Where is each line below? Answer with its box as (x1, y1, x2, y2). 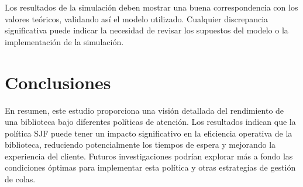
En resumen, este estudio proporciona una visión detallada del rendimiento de (5, 104, 284, 116)
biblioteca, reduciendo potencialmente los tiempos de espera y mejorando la (5, 138, 276, 151)
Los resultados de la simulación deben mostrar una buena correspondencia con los (5, 1, 298, 13)
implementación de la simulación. (5, 35, 124, 47)
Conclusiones (5, 70, 111, 94)
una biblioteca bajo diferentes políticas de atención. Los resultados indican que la (5, 115, 296, 128)
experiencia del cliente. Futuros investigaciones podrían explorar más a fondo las (5, 149, 293, 162)
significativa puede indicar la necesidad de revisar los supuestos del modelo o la (5, 24, 288, 36)
